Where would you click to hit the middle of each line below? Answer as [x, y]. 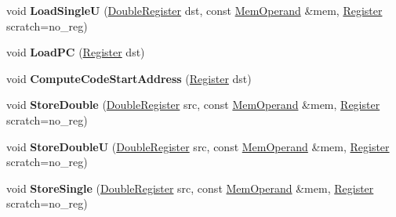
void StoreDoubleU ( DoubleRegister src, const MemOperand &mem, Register [198, 146]
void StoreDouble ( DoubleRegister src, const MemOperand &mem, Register [193, 105]
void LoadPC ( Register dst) [76, 52]
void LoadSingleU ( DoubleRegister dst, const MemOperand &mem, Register [194, 10]
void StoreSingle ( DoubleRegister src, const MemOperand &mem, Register [190, 188]
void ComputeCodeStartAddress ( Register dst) [129, 78]
